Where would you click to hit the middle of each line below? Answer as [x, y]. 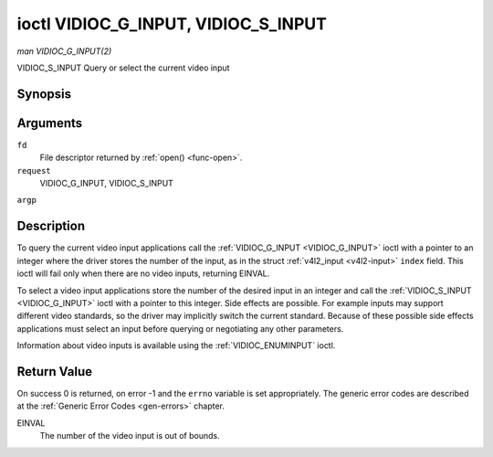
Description [51, 226]
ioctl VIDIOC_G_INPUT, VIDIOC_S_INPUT [172, 24]
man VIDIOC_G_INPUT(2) [64, 51]
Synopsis [44, 94]
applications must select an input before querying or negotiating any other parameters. [180, 328]
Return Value [55, 372]
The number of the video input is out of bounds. [130, 436]
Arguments [50, 123]
